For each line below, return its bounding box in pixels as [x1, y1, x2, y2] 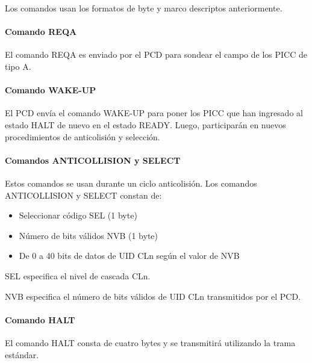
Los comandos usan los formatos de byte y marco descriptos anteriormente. [5, 2, 282, 14]
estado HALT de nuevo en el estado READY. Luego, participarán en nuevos [5, 118, 286, 131]
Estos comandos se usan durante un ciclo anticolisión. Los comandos [5, 176, 257, 189]
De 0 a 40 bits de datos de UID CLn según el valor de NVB [19, 249, 240, 262]
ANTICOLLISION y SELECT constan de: [5, 188, 162, 201]
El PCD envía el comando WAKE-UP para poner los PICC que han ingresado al [5, 107, 303, 119]
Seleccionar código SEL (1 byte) [19, 209, 137, 222]
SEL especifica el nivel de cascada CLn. [5, 269, 151, 282]
